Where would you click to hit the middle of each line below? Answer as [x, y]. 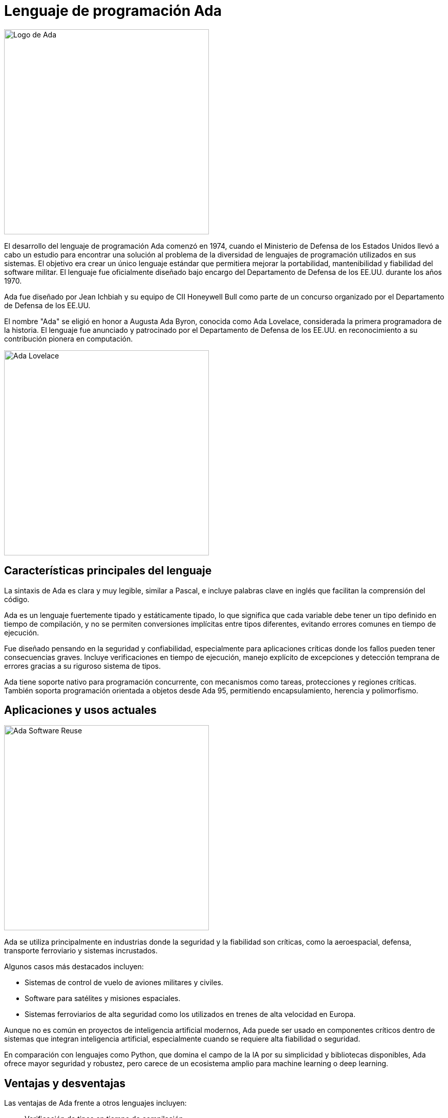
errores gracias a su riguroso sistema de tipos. [82, 666]
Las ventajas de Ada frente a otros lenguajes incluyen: [95, 1103]
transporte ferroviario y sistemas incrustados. [81, 951]
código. [17, 599]
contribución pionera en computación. [69, 338]
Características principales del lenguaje [108, 571]
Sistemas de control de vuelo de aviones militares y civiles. [124, 983]
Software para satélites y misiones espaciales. [103, 999]
